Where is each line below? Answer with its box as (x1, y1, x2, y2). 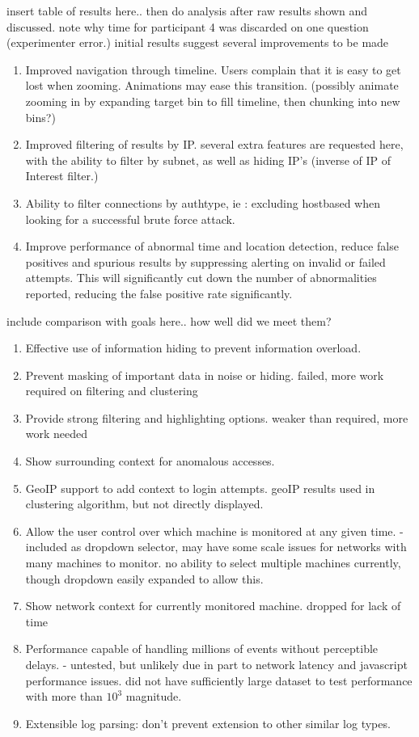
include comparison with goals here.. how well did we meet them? (6, 312, 332, 329)
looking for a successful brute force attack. (25, 210, 235, 227)
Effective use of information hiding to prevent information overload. (25, 339, 362, 356)
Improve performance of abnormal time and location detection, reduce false (25, 238, 399, 255)
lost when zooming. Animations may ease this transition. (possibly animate (25, 77, 399, 94)
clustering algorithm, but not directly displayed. (25, 495, 264, 512)
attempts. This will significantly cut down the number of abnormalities (25, 269, 377, 286)
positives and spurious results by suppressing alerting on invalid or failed (25, 253, 386, 270)
